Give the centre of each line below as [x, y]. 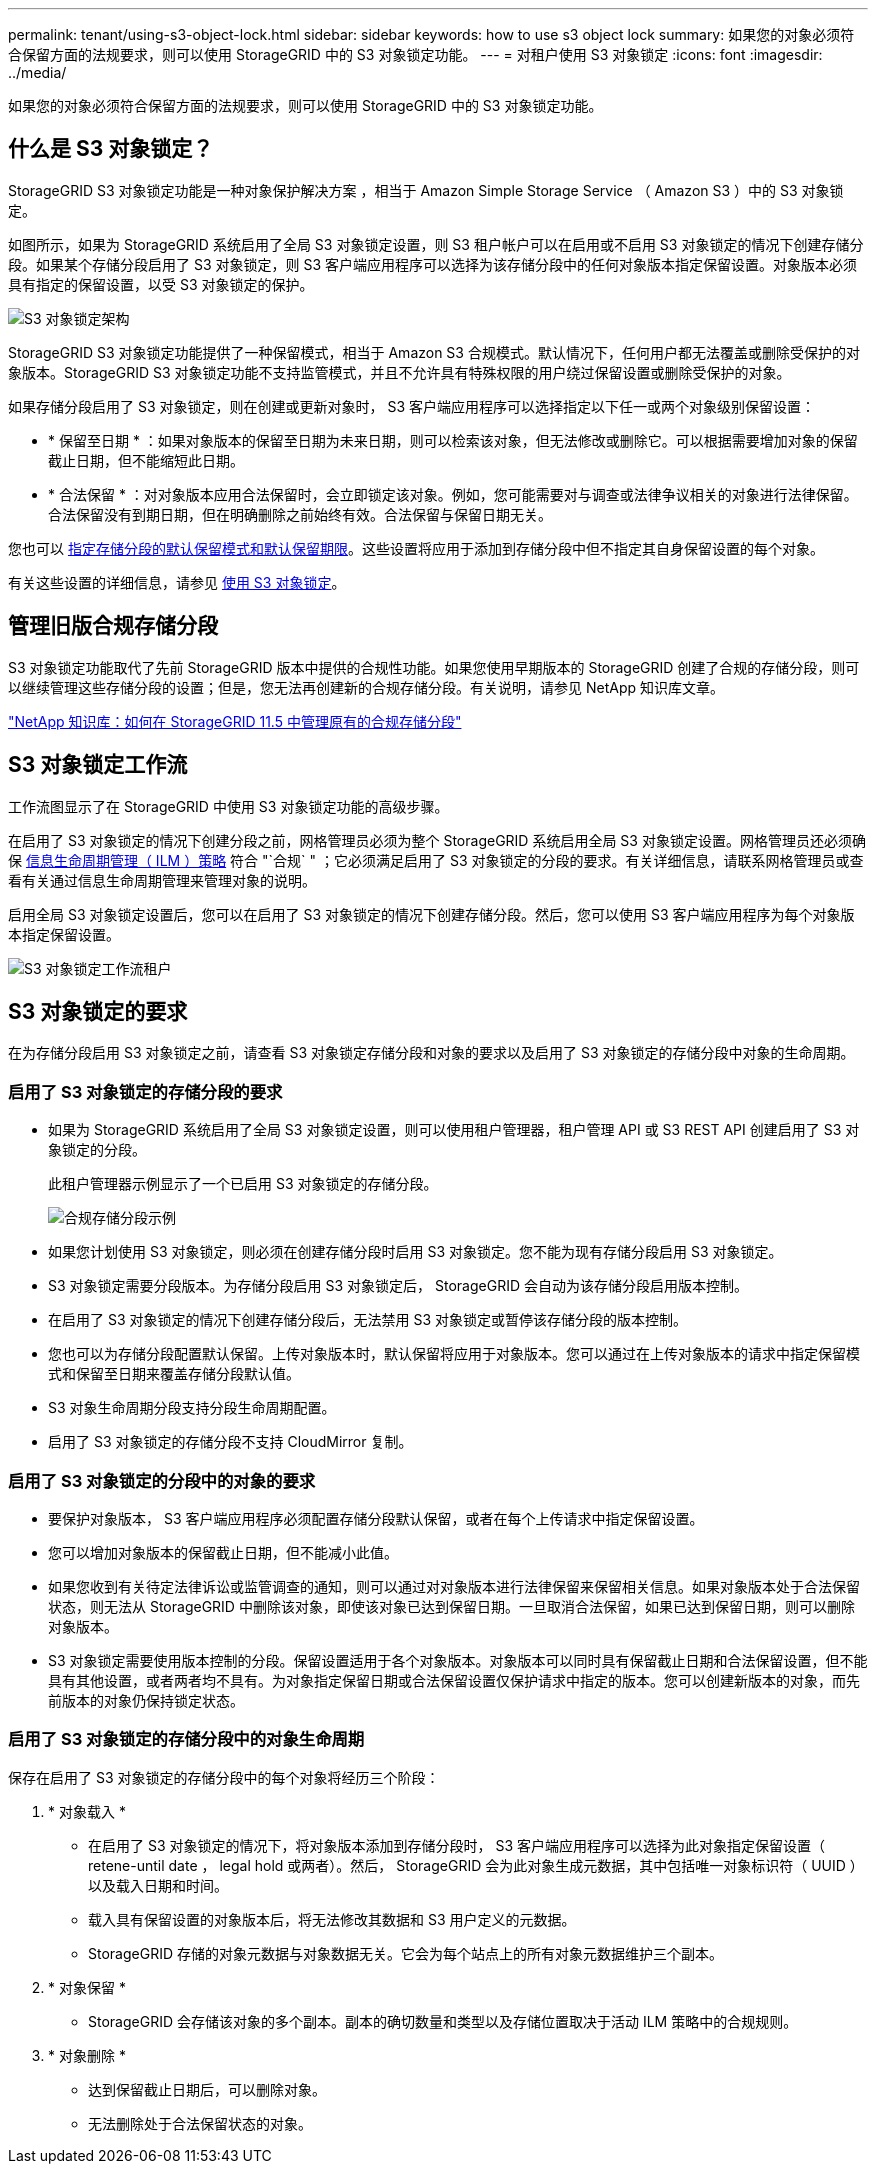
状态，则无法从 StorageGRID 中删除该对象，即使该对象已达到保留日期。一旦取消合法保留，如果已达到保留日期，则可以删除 [451, 1606]
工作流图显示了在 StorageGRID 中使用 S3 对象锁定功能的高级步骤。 [228, 806]
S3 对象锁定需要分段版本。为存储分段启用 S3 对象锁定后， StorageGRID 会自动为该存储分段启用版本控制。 [398, 1286]
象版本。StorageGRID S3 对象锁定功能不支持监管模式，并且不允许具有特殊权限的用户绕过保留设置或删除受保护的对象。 [399, 372]
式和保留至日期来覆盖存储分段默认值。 [174, 1374]
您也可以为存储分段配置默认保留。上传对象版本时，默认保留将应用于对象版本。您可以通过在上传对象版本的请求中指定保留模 [454, 1354]
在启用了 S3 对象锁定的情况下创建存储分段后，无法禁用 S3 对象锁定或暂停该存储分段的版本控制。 [368, 1320]
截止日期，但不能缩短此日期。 [146, 460]
